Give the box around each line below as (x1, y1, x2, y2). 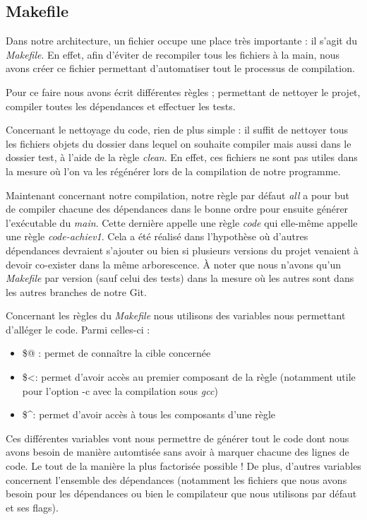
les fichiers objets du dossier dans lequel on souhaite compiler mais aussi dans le (6, 136, 351, 150)
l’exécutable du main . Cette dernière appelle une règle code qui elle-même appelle (6, 215, 358, 230)
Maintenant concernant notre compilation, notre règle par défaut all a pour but (6, 187, 350, 202)
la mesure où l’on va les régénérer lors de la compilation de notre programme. (6, 163, 341, 178)
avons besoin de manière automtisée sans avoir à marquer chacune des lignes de (6, 444, 349, 459)
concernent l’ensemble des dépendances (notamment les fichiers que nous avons (6, 472, 347, 487)
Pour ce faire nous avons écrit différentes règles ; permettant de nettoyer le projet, (6, 84, 361, 99)
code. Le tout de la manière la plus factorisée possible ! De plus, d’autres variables (6, 459, 361, 473)
